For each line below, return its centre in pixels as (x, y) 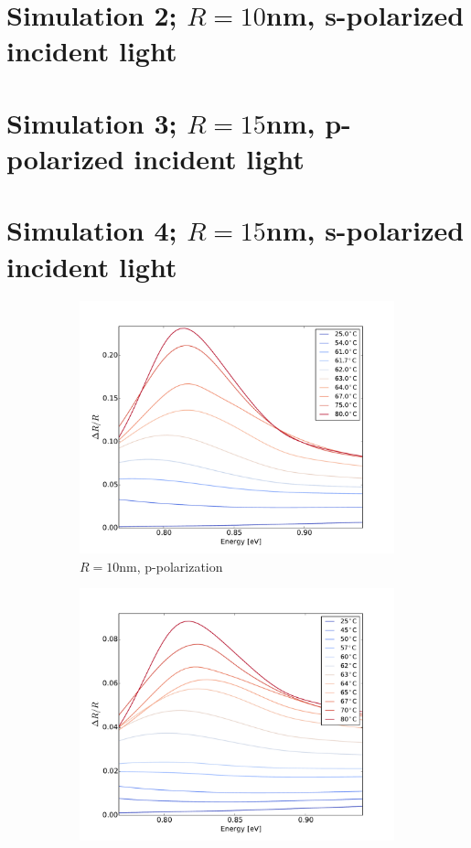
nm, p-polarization (171, 566)
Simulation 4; (92, 230)
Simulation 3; (92, 122)
